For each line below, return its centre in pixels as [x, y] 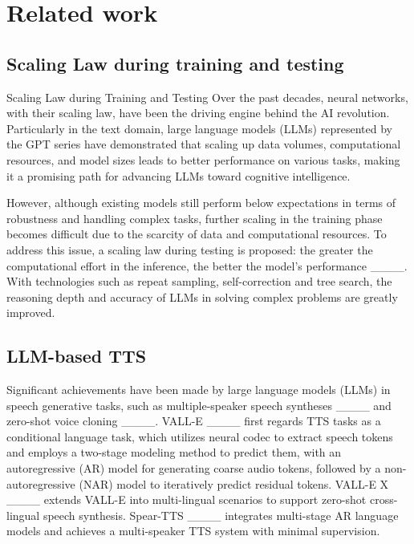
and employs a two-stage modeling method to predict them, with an [174, 452]
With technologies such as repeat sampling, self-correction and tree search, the [199, 281]
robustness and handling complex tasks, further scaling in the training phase [195, 218]
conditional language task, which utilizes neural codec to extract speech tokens [200, 436]
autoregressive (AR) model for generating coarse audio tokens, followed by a [194, 468]
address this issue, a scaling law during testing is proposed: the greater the [190, 249]
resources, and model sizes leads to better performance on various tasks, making [203, 159]
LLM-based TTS [77, 356]
